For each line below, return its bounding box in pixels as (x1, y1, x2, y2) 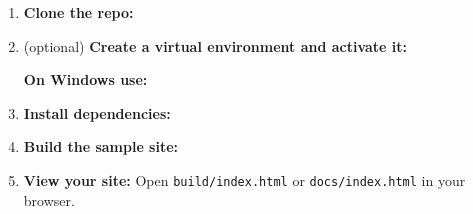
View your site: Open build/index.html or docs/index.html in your (23, 169, 466, 190)
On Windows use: (23, 69, 148, 90)
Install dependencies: (23, 102, 171, 123)
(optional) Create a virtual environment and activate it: (23, 35, 408, 56)
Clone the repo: (23, 2, 134, 22)
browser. (23, 189, 75, 210)
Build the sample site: (23, 136, 179, 157)
